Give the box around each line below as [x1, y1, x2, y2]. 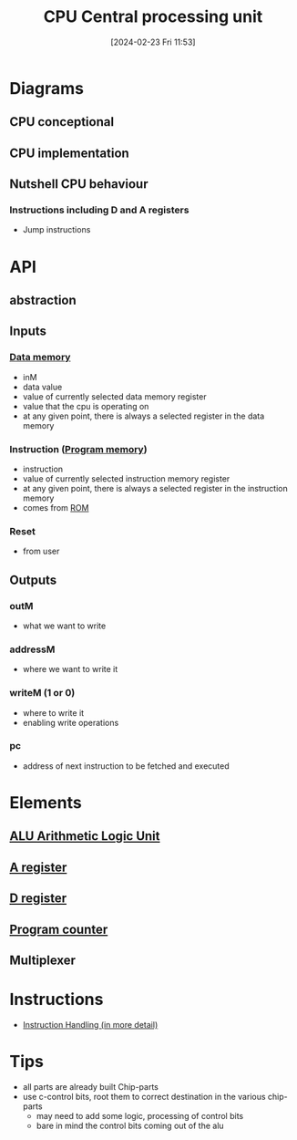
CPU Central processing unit [43, 6, 263, 27]
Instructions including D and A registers [9, 203, 189, 216]
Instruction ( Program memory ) [9, 442, 148, 455]
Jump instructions [22, 224, 91, 235]
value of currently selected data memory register [22, 390, 207, 402]
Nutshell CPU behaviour [9, 176, 148, 192]
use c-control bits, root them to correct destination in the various [22, 1091, 266, 1102]
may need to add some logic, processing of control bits [36, 1110, 244, 1121]
